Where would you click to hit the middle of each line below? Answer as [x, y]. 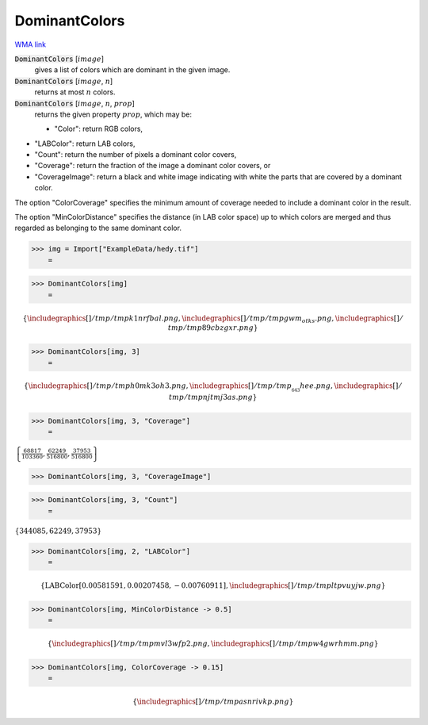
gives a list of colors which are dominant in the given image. [132, 70]
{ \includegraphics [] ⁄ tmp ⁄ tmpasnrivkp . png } [213, 702]
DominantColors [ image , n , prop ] [75, 103]
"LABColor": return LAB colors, [85, 144]
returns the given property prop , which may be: [113, 114]
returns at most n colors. [75, 92]
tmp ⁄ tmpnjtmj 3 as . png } [213, 397]
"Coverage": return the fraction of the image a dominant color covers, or [153, 166]
